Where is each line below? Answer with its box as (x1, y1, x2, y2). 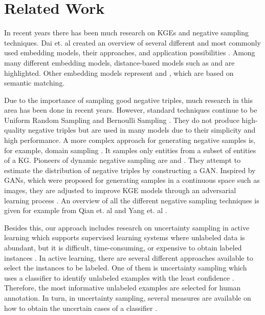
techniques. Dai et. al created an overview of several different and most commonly (4, 37, 261, 48)
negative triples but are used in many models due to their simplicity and (28, 124, 256, 135)
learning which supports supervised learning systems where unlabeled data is (4, 232, 245, 243)
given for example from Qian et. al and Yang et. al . (4, 205, 167, 216)
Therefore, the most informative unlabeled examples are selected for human (4, 282, 241, 293)
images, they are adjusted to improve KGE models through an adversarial (4, 185, 236, 196)
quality (4, 124, 26, 135)
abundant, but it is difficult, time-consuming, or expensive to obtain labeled (4, 242, 242, 253)
